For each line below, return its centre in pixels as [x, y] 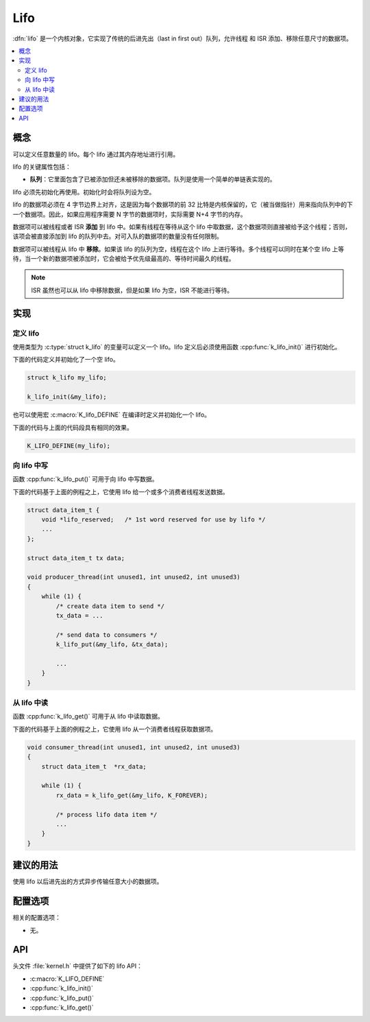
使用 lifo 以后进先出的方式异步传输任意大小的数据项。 [88, 881]
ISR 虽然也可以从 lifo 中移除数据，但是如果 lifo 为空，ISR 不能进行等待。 [132, 290]
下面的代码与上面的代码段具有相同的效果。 [73, 427]
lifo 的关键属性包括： [42, 166]
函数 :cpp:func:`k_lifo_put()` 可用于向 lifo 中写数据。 [85, 479]
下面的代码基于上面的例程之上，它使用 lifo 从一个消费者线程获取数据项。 [115, 729]
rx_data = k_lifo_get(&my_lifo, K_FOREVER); [132, 795]
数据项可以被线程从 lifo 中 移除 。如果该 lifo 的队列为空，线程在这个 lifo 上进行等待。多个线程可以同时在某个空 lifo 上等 [178, 249]
